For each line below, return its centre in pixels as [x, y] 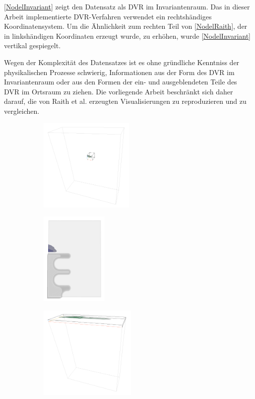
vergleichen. [22, 111]
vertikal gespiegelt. [32, 45]
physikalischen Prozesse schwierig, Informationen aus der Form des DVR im [119, 72]
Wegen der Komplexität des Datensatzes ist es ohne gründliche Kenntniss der [122, 62]
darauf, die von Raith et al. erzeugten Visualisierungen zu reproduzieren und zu [125, 101]
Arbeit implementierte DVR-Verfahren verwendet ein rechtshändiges [108, 16]
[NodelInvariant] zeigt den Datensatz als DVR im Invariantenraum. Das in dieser [127, 6]
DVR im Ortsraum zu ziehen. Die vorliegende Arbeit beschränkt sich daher [119, 91]
